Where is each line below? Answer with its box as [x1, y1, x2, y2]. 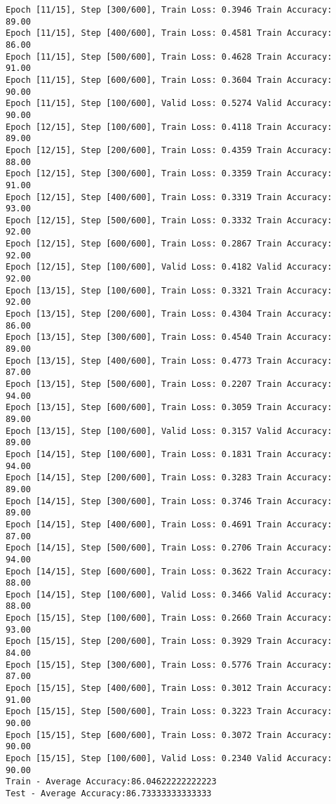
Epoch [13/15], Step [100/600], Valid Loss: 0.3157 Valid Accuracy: [6, 426, 332, 436]
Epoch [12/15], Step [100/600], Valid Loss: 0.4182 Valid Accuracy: [6, 262, 332, 272]
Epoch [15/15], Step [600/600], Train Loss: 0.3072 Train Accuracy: [6, 730, 332, 740]
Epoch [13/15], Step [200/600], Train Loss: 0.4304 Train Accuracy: [6, 309, 332, 319]
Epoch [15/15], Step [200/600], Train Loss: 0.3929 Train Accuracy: [6, 636, 332, 647]
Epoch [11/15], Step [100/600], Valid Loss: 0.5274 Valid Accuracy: [6, 98, 332, 109]
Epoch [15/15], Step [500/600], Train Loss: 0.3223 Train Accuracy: [6, 706, 332, 717]
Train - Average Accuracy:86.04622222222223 [6, 777, 217, 787]
